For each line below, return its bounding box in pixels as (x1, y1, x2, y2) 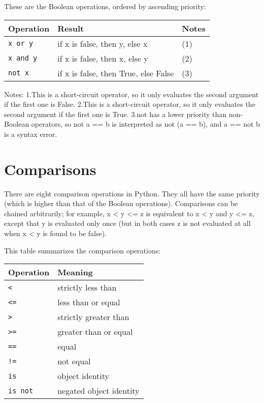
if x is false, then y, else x (57, 37, 148, 49)
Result (57, 22, 84, 34)
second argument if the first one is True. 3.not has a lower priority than (4, 108, 227, 119)
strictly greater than (57, 311, 129, 323)
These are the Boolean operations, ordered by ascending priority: (4, 1, 206, 11)
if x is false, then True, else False (57, 67, 174, 79)
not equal (57, 355, 91, 367)
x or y (8, 39, 34, 48)
